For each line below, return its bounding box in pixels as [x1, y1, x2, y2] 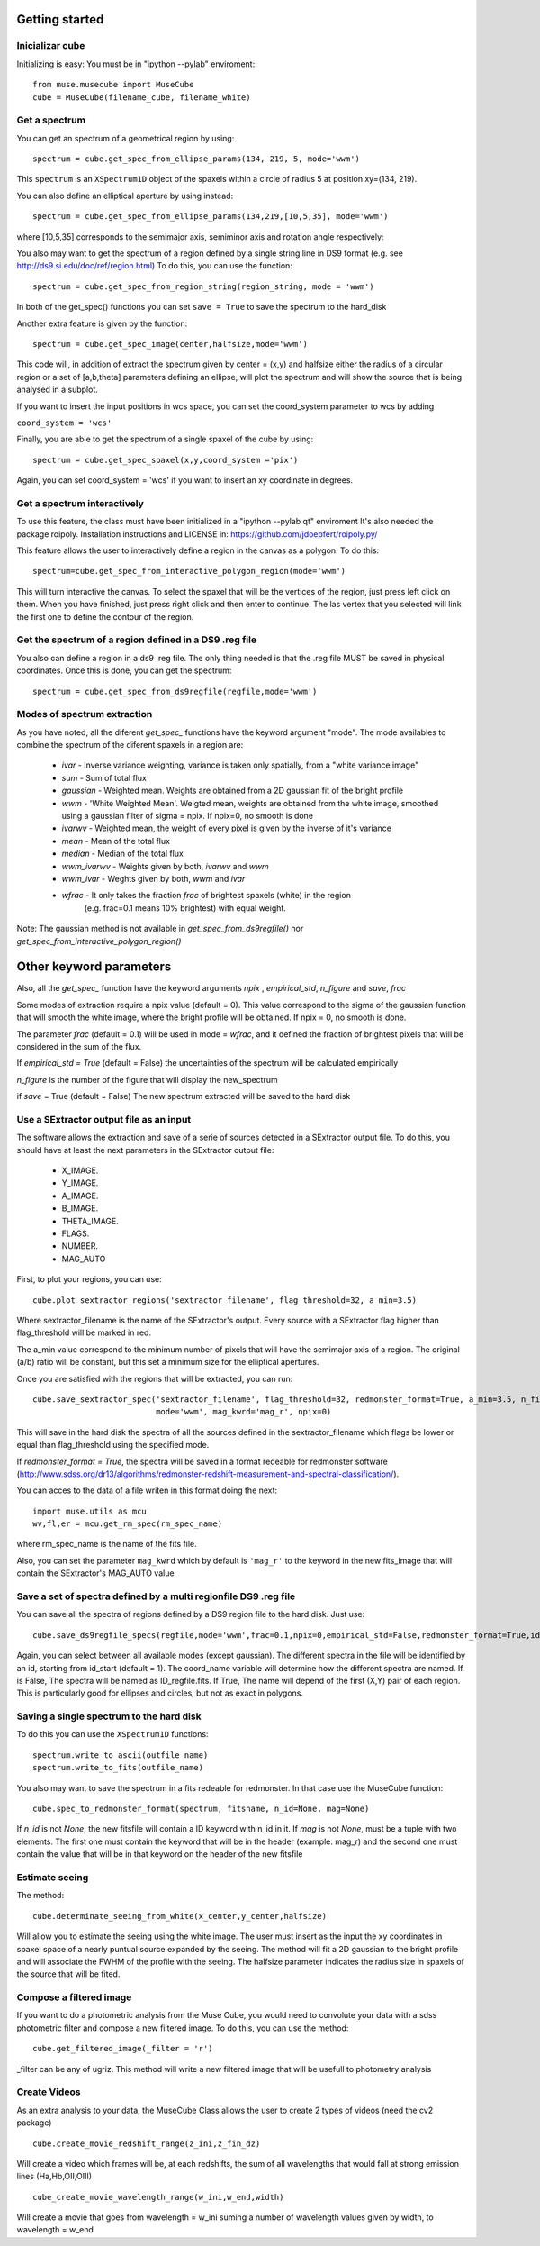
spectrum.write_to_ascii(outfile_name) [32, 1750, 209, 1760]
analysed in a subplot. [16, 384, 98, 396]
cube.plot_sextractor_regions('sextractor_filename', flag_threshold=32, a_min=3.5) [32, 1295, 418, 1305]
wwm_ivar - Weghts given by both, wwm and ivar [61, 873, 246, 884]
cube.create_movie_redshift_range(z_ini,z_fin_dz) [32, 2138, 261, 2149]
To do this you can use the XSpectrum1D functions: [16, 1729, 209, 1740]
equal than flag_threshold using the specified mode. [16, 1440, 210, 1450]
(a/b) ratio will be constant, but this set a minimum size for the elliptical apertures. [16, 1357, 319, 1368]
